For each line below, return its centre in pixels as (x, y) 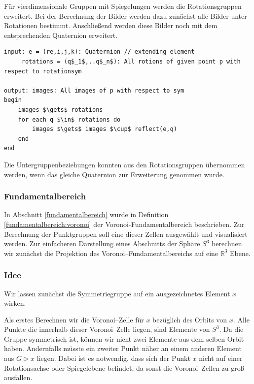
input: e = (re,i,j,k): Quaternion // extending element (99, 52)
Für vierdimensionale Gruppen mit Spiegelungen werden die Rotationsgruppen (123, 6)
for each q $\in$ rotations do (69, 119)
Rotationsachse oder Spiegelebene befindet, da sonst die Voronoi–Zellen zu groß (124, 368)
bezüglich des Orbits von (190, 319)
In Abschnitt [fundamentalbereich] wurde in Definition (86, 214)
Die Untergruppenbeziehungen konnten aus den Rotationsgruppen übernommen (125, 164)
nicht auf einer (221, 358)
